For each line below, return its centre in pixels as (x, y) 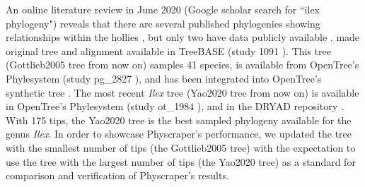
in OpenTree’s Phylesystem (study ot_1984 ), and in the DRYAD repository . (175, 106)
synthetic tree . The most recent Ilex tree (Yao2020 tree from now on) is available (182, 92)
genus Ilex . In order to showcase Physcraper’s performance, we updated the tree (179, 134)
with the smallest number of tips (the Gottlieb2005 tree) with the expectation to (181, 147)
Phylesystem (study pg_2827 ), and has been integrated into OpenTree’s (164, 78)
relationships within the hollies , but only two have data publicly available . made (183, 37)
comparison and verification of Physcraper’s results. (117, 175)
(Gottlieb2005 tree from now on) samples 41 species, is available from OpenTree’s (182, 65)
